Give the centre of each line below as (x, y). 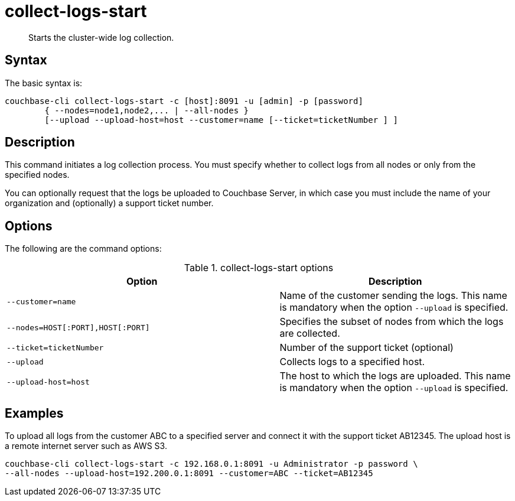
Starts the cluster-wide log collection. (101, 37)
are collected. (310, 334)
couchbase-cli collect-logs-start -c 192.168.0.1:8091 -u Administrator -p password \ (211, 464)
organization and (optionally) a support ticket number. (109, 203)
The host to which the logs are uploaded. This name (395, 376)
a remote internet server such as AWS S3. (86, 446)
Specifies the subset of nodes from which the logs (392, 322)
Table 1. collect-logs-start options (259, 268)
